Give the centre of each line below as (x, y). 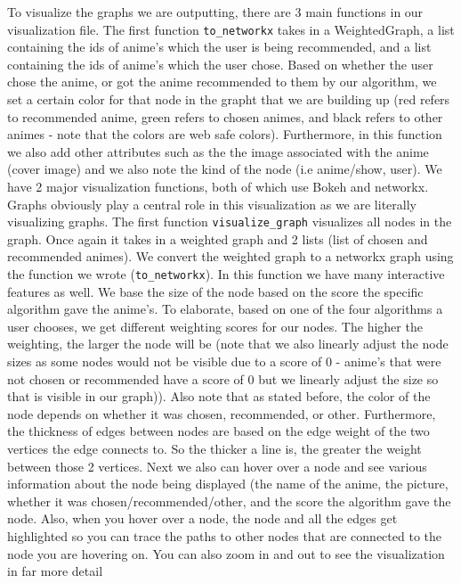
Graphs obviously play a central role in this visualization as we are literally (212, 204)
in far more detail (55, 571)
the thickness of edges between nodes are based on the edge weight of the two (218, 431)
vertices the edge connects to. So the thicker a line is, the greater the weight (214, 449)
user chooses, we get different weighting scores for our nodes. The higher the (215, 326)
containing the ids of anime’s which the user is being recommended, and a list (219, 47)
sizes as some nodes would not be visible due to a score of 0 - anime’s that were (224, 361)
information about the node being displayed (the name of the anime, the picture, (228, 484)
